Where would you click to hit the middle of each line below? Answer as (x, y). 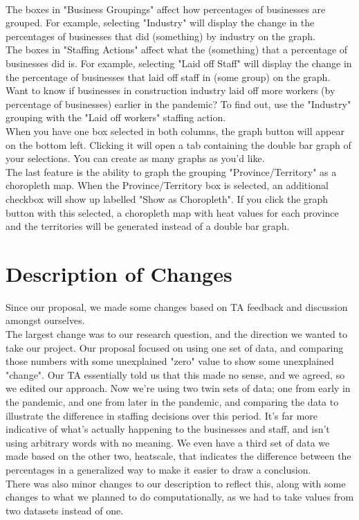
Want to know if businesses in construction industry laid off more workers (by (171, 90)
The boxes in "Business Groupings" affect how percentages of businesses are (166, 9)
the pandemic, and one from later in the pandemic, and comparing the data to (172, 401)
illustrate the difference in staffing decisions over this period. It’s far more (162, 415)
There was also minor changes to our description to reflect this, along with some (176, 483)
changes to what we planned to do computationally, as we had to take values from (180, 497)
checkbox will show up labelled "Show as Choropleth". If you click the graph (167, 198)
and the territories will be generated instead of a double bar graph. (148, 226)
